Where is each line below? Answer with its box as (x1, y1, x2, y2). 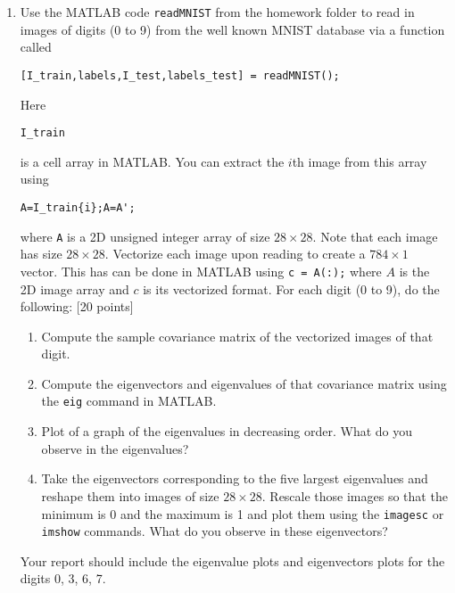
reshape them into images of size (41, 486, 219, 505)
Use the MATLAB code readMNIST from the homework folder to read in (20, 3, 415, 21)
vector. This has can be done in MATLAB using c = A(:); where (20, 261, 382, 280)
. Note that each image (312, 226, 438, 245)
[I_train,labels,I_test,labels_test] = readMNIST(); (20, 69, 340, 82)
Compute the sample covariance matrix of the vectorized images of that (41, 326, 434, 345)
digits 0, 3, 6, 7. (20, 569, 106, 588)
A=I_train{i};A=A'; (20, 201, 136, 214)
